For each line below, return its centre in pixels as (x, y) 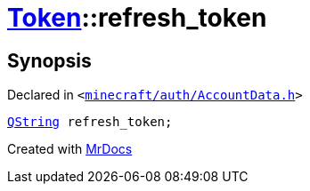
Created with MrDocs (70, 149)
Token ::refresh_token (137, 18)
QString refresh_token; (90, 122)
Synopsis (49, 60)
